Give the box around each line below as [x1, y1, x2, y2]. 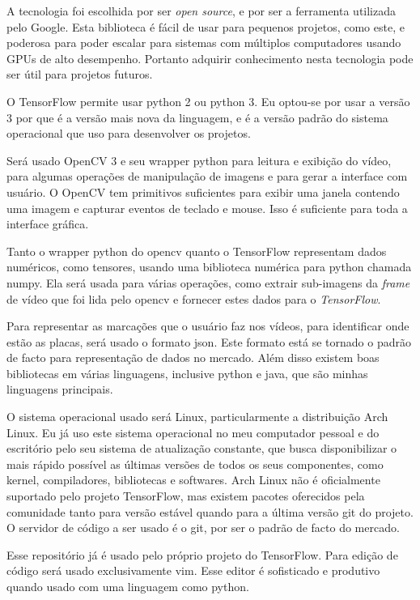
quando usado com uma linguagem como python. [6, 578, 249, 594]
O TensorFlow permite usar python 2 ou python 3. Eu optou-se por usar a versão [6, 92, 410, 109]
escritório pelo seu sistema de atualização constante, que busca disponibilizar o [6, 440, 397, 457]
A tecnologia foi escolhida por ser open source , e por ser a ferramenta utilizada [6, 2, 397, 19]
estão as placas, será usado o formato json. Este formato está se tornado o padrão [6, 333, 411, 350]
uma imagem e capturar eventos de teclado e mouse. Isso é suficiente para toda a [6, 199, 408, 216]
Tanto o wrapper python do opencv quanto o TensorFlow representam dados [6, 242, 387, 259]
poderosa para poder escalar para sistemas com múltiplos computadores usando [6, 34, 401, 51]
